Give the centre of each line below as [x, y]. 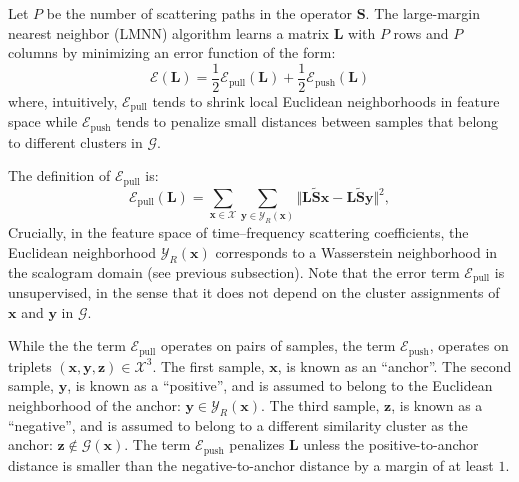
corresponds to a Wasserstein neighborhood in [356, 251]
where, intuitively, [63, 100]
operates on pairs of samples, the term [278, 345]
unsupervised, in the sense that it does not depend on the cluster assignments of [254, 292]
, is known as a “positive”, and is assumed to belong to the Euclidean [280, 385]
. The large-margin [422, 13]
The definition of [59, 175]
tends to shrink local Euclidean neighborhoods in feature [326, 100]
